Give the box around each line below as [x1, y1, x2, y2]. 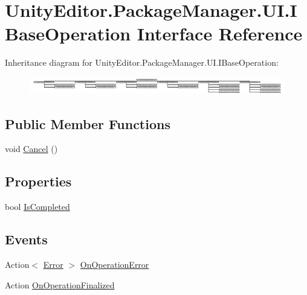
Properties [5, 172, 72, 191]
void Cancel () [5, 142, 58, 155]
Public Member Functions [5, 114, 170, 133]
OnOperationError [80, 258, 149, 270]
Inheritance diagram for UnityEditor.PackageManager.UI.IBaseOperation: [5, 56, 279, 69]
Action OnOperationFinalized [5, 278, 115, 291]
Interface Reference [137, 21, 303, 46]
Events [5, 230, 48, 249]
